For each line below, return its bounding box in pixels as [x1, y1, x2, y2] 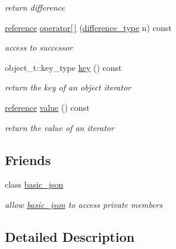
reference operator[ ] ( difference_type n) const [5, 21, 172, 33]
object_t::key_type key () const [5, 61, 122, 73]
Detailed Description [5, 227, 135, 245]
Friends [5, 150, 51, 169]
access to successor [5, 41, 73, 54]
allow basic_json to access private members [5, 198, 163, 210]
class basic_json [5, 178, 64, 191]
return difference [5, 1, 65, 13]
